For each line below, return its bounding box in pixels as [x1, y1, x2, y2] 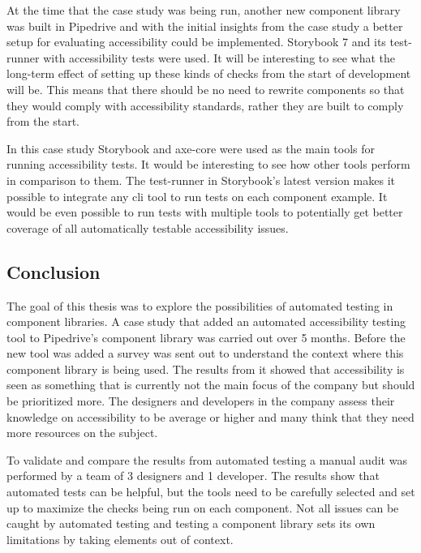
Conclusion [6, 259, 101, 284]
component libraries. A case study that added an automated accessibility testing [6, 313, 406, 330]
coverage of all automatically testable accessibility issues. [6, 219, 289, 236]
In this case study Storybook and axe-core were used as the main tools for [6, 139, 376, 156]
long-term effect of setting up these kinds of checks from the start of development [6, 65, 411, 82]
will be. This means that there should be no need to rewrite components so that [6, 80, 405, 97]
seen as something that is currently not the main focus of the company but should [6, 376, 415, 393]
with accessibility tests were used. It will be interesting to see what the [43, 49, 395, 66]
